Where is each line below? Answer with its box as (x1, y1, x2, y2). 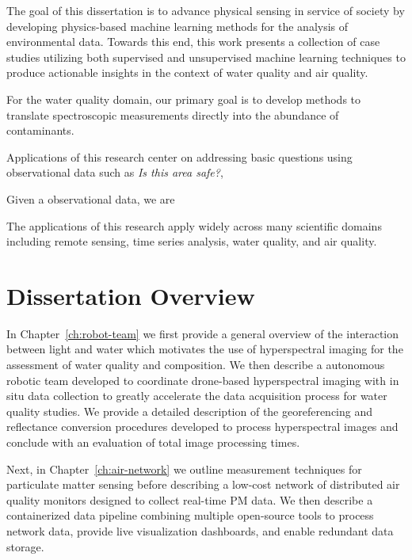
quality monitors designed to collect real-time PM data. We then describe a (6, 491, 373, 508)
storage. (6, 538, 44, 554)
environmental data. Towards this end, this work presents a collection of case (6, 33, 380, 50)
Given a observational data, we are (6, 190, 175, 207)
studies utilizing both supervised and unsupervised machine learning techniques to (6, 48, 406, 65)
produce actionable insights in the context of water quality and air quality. (6, 64, 368, 81)
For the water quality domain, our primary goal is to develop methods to (6, 90, 361, 107)
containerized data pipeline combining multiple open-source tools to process (6, 507, 374, 524)
